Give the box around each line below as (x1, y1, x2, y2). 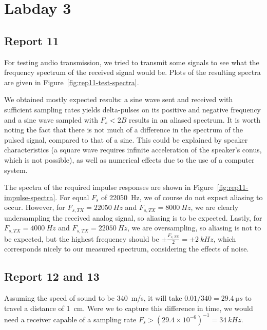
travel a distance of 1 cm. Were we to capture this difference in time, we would (4, 302, 253, 313)
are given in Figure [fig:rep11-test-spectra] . (4, 76, 139, 87)
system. (4, 164, 28, 175)
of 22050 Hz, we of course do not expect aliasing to (101, 191, 263, 202)
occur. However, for (4, 202, 65, 212)
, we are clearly (190, 202, 239, 212)
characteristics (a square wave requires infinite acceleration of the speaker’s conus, (4, 144, 262, 155)
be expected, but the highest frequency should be (4, 233, 159, 244)
